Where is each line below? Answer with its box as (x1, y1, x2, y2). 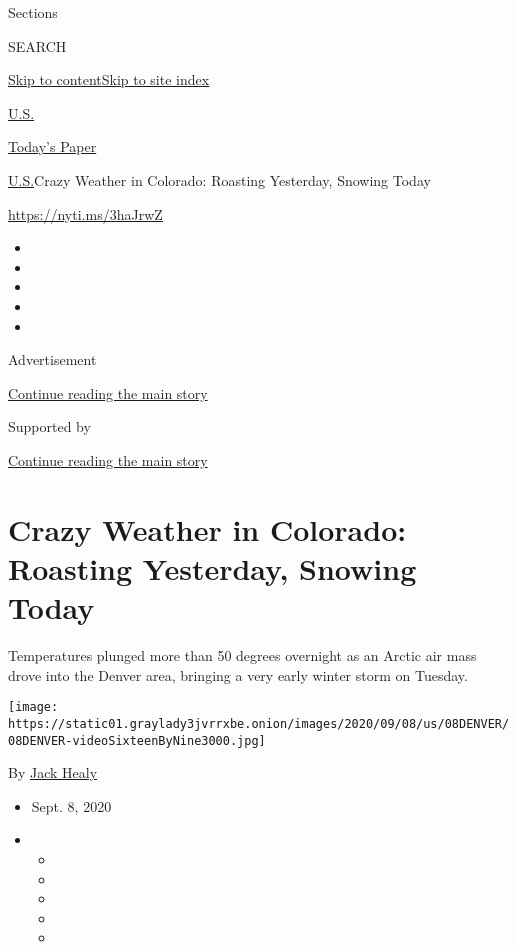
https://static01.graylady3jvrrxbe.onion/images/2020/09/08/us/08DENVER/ (8, 716, 510, 731)
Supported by (8, 416, 91, 437)
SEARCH (8, 35, 67, 56)
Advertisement (8, 349, 97, 370)
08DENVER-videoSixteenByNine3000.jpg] (8, 733, 266, 748)
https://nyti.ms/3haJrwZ (8, 203, 163, 224)
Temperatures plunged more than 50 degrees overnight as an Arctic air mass (8, 645, 477, 665)
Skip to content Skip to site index (8, 69, 210, 90)
